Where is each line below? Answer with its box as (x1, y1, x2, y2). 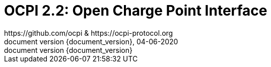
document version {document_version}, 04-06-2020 (4, 37, 178, 46)
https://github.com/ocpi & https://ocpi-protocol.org (4, 28, 173, 37)
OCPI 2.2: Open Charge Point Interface (4, 2, 267, 19)
